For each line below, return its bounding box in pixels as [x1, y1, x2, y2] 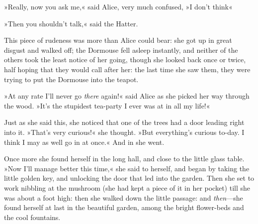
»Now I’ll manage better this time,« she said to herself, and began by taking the [4, 163, 250, 173]
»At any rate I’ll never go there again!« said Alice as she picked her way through [4, 91, 250, 101]
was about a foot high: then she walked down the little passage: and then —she [4, 192, 243, 203]
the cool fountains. [4, 212, 61, 222]
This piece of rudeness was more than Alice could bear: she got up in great [4, 35, 232, 45]
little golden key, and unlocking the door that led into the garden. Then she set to [4, 173, 255, 183]
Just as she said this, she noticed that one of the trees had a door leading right [4, 117, 245, 127]
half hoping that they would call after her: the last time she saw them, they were [4, 64, 251, 74]
